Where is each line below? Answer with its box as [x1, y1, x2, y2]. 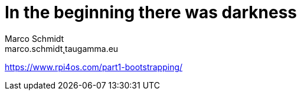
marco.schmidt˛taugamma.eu [5, 43, 119, 54]
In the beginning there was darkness [5, 2, 297, 22]
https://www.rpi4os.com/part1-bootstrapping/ [5, 61, 183, 72]
